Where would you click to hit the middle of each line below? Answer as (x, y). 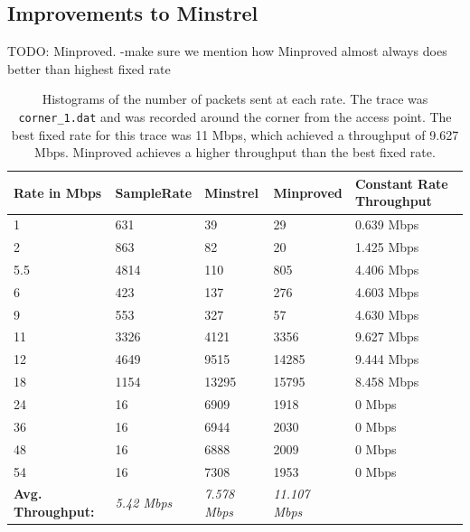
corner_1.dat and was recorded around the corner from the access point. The (235, 116)
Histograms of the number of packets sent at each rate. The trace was (235, 99)
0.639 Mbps (387, 224)
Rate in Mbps (58, 192)
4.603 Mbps (387, 291)
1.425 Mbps (387, 247)
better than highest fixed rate (89, 68)
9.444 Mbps (387, 359)
